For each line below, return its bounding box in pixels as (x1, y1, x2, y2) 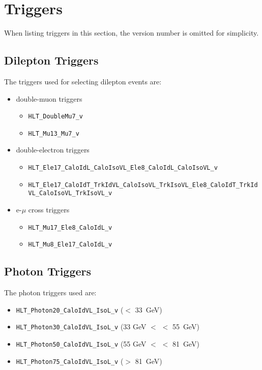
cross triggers (28, 204, 70, 214)
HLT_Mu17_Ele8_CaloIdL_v (28, 224, 112, 231)
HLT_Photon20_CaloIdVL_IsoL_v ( (16, 304, 124, 315)
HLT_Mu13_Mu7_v (28, 130, 79, 137)
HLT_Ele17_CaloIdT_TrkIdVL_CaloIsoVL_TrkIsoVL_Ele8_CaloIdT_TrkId (28, 181, 258, 189)
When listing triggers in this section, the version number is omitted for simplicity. (4, 27, 259, 38)
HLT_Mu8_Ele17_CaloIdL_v (28, 241, 112, 249)
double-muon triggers (16, 93, 82, 104)
